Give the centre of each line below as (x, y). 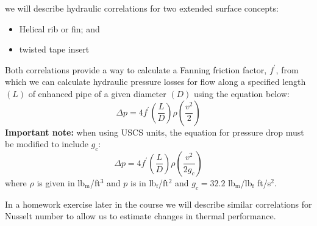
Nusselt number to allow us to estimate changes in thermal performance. (141, 216)
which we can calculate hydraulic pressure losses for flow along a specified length (155, 82)
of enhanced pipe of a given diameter (97, 93)
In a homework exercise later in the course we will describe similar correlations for (158, 204)
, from (287, 69)
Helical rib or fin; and (59, 28)
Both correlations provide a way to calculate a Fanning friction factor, (136, 69)
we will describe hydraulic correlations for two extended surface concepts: (142, 8)
